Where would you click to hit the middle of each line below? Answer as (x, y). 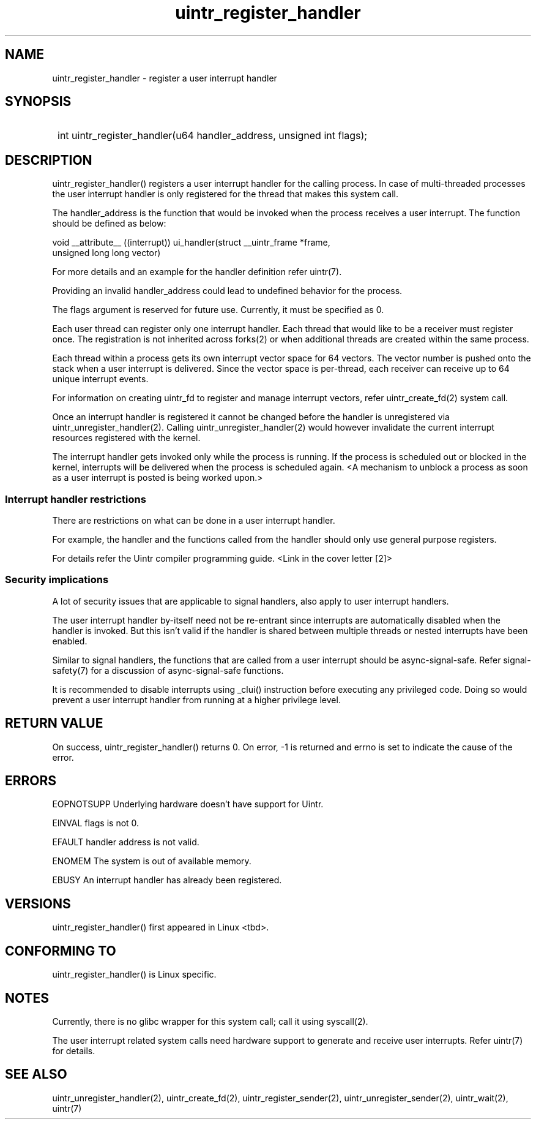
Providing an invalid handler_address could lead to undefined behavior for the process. (227, 291)
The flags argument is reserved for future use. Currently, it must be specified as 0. (218, 310)
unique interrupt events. (100, 379)
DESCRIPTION (49, 160)
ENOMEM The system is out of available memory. (152, 861)
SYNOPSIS (38, 102)
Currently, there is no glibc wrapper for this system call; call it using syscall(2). (210, 1021)
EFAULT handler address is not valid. (126, 842)
